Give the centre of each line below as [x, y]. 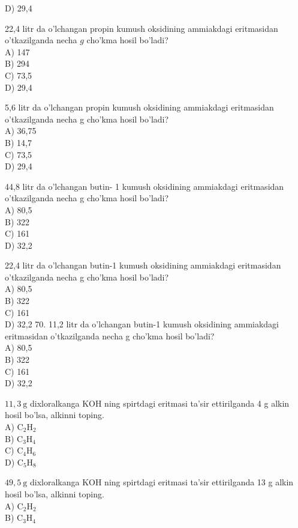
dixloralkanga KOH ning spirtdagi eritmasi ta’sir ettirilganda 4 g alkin [159, 403]
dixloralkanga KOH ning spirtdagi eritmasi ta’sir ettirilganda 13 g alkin [162, 482]
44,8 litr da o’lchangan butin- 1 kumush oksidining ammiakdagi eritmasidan [145, 186]
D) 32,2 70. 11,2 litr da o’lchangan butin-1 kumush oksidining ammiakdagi [142, 324]
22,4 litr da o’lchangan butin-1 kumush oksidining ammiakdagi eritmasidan [143, 265]
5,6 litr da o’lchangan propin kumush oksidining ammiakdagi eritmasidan [139, 107]
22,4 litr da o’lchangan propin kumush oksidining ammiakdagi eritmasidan [142, 28]
